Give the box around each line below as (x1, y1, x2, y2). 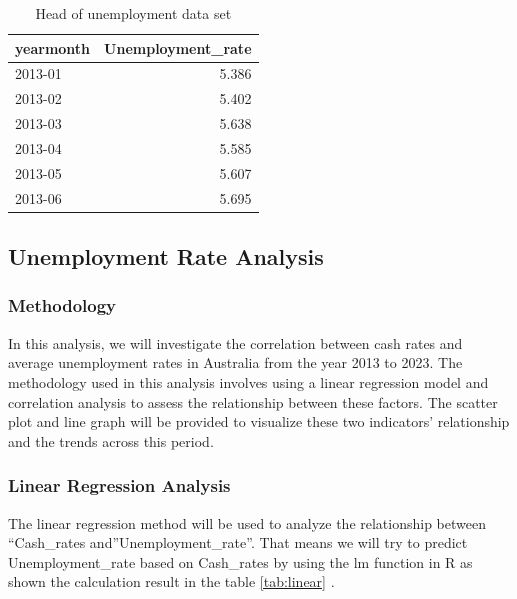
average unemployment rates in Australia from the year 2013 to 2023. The (8, 352, 463, 373)
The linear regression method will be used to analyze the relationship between (8, 512, 487, 533)
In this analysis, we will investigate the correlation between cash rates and (8, 332, 463, 353)
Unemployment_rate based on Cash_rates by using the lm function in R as (8, 551, 473, 572)
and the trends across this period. (8, 430, 214, 451)
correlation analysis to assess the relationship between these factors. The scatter (8, 391, 498, 412)
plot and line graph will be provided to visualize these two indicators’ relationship (8, 411, 510, 432)
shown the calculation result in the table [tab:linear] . (8, 571, 335, 592)
